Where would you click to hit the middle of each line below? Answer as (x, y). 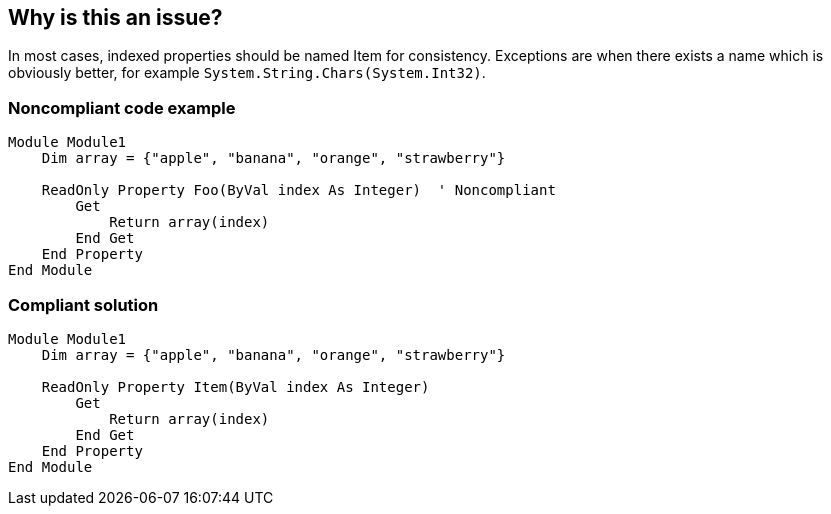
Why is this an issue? (115, 17)
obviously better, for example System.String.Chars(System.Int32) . (247, 73)
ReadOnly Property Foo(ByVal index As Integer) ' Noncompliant (298, 190)
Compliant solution (83, 304)
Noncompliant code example (122, 107)
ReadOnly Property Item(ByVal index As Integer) (235, 386)
